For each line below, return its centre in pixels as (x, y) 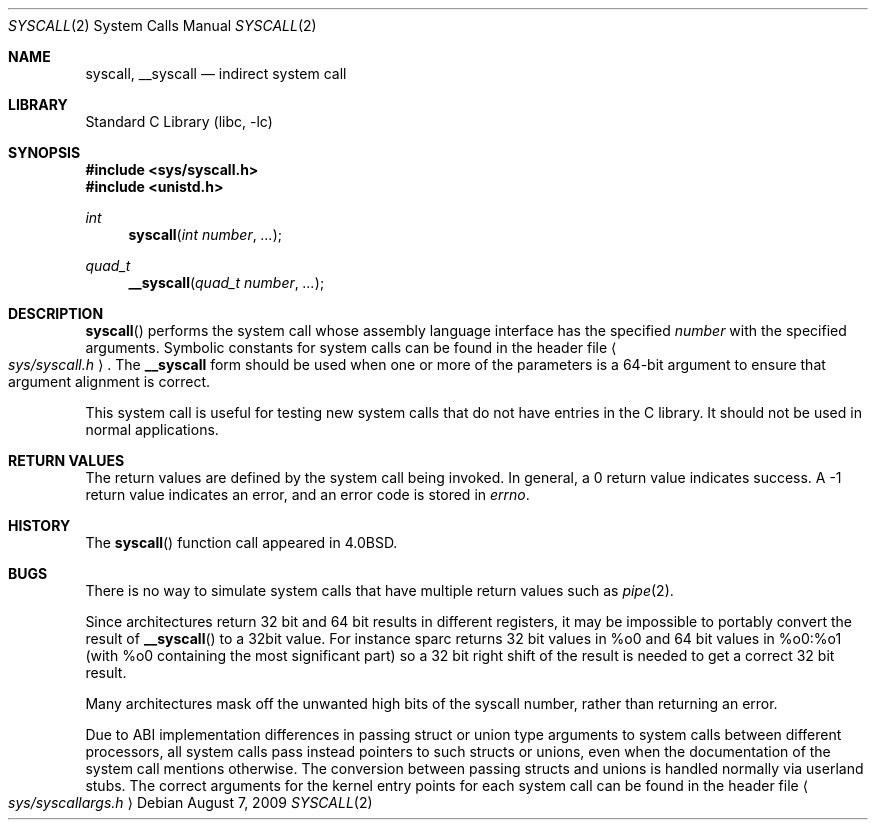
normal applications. (152, 429)
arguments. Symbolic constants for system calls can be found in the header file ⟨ (351, 347)
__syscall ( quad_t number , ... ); (226, 282)
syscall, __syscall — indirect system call (216, 73)
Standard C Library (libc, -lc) (179, 121)
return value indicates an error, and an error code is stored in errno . (307, 494)
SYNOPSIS (44, 152)
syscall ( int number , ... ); (205, 234)
